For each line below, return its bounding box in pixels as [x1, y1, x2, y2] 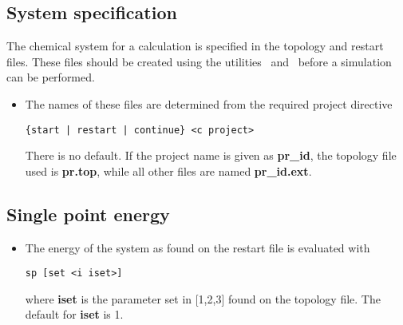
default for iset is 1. [25, 306, 124, 323]
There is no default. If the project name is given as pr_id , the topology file [25, 147, 397, 164]
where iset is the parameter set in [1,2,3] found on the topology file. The [25, 290, 381, 307]
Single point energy [6, 201, 170, 226]
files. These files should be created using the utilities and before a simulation [6, 53, 392, 69]
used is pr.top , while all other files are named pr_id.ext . [25, 162, 312, 179]
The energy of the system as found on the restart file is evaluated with [25, 239, 370, 256]
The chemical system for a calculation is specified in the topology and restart [6, 38, 384, 54]
